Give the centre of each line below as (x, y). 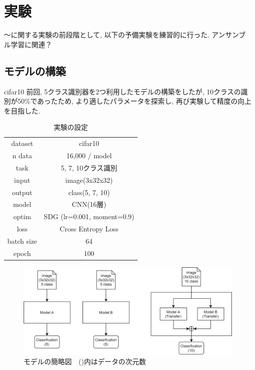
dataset (22, 143)
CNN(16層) (89, 204)
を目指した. (22, 110)
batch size (22, 241)
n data (22, 155)
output (22, 192)
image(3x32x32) (89, 180)
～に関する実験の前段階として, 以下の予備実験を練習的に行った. (107, 35)
